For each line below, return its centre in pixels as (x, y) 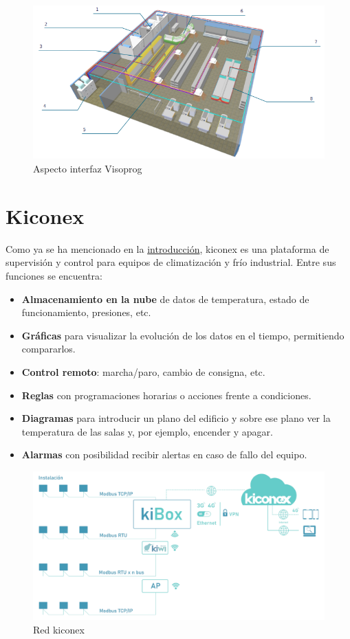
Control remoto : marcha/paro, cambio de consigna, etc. (143, 371)
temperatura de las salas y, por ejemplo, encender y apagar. (147, 431)
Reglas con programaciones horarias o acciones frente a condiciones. (166, 395)
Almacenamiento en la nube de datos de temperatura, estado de (165, 299)
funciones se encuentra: (54, 275)
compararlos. (48, 349)
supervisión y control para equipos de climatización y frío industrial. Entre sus (171, 262)
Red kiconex (59, 629)
